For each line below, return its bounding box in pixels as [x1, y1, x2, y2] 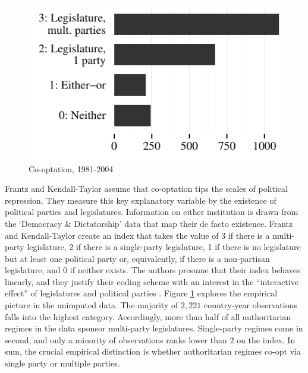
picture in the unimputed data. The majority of [5, 299, 178, 311]
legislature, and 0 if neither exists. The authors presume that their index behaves [5, 264, 300, 276]
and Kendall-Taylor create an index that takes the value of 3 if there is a [5, 229, 270, 241]
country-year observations [203, 299, 297, 311]
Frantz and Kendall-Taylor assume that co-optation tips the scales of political [5, 182, 288, 195]
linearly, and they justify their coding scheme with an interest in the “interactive [5, 275, 298, 287]
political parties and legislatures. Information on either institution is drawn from [5, 206, 298, 218]
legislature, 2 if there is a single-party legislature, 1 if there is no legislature [27, 241, 301, 253]
